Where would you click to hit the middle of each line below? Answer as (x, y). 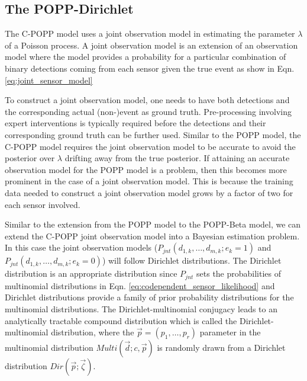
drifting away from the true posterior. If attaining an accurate (177, 158)
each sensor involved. (43, 204)
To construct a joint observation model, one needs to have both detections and (147, 100)
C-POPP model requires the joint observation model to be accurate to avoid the (150, 146)
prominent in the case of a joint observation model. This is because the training (149, 181)
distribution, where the (93, 332)
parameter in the (230, 332)
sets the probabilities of (239, 273)
